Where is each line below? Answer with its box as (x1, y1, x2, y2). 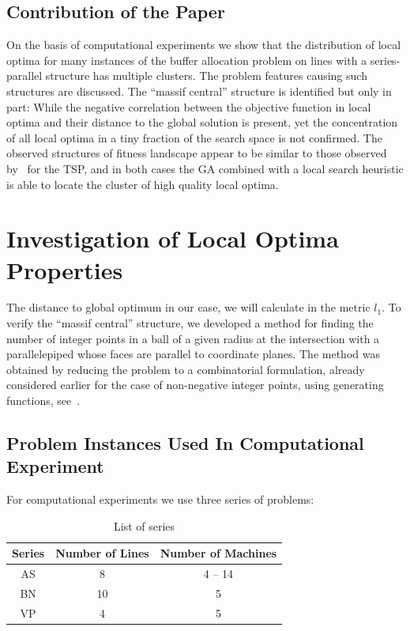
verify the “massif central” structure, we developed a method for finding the (6, 315, 374, 331)
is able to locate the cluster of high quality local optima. (6, 176, 279, 192)
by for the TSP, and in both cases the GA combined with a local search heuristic (6, 160, 404, 176)
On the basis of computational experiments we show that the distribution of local (6, 36, 401, 53)
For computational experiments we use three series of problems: (6, 491, 314, 508)
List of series (114, 517, 175, 534)
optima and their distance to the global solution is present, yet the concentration (6, 114, 398, 130)
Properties (6, 253, 123, 285)
